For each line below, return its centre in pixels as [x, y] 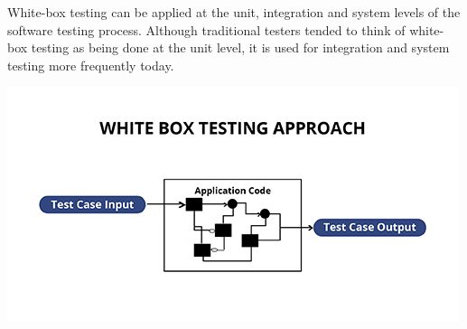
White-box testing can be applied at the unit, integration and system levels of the [234, 12]
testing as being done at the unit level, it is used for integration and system [240, 47]
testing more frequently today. [91, 65]
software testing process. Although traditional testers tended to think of [206, 29]
